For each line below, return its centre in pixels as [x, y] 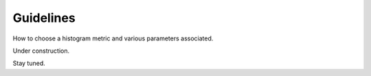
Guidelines [44, 18]
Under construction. [41, 51]
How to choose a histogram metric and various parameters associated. [113, 38]
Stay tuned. [29, 63]
